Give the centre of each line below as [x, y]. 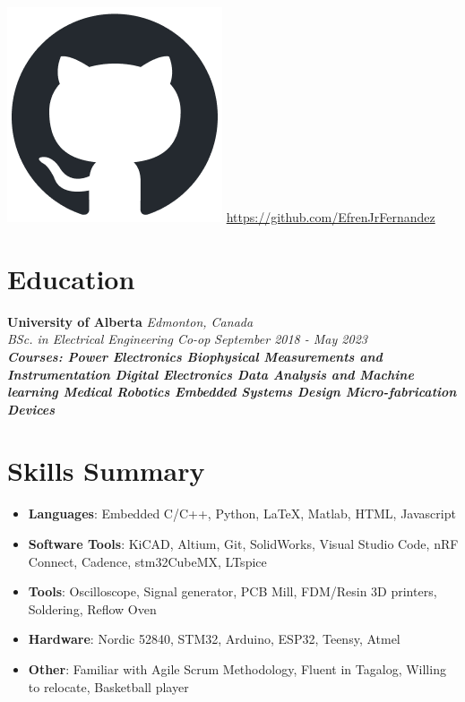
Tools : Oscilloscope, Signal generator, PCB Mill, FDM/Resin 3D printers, [232, 591]
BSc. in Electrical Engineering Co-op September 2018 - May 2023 [187, 339]
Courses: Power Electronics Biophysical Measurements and [195, 356]
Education [71, 278]
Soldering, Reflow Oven [92, 608]
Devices [31, 409]
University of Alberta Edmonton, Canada [130, 321]
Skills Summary [106, 471]
